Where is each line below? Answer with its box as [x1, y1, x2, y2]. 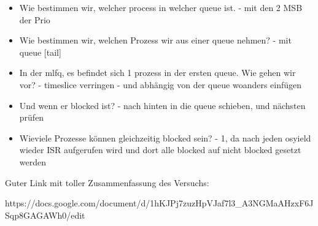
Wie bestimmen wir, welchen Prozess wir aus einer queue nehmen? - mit [19, 34, 292, 47]
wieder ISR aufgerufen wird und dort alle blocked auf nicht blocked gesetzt [19, 143, 301, 156]
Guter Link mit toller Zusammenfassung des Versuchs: [5, 176, 209, 189]
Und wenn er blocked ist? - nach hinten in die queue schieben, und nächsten [19, 99, 306, 111]
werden [19, 155, 47, 168]
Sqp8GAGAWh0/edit [5, 208, 85, 221]
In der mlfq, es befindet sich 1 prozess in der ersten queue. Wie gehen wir [19, 66, 296, 79]
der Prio [19, 13, 50, 26]
